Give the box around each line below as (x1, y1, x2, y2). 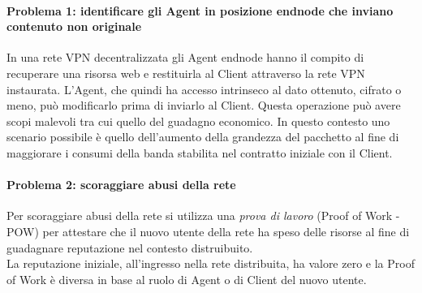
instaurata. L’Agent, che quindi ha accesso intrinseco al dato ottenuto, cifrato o (6, 80, 402, 97)
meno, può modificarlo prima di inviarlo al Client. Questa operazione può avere (6, 97, 401, 114)
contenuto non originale (6, 18, 142, 35)
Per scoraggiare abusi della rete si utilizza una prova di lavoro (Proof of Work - (6, 207, 400, 224)
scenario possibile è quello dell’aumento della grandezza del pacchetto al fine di (6, 128, 399, 145)
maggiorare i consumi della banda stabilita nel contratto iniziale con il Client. (6, 144, 393, 161)
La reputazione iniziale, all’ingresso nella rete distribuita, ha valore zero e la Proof (6, 255, 415, 272)
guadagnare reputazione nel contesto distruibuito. (6, 239, 253, 256)
